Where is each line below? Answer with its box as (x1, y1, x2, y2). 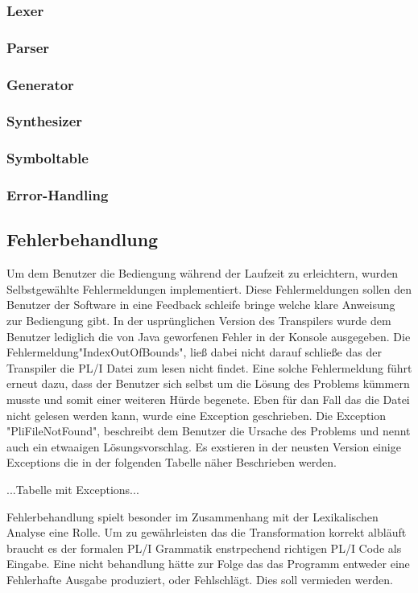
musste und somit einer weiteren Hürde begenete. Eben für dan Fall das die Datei (6, 391, 410, 408)
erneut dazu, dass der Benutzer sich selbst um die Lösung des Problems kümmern (6, 375, 410, 392)
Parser (6, 37, 50, 57)
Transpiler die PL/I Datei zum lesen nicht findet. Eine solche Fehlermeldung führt (6, 359, 412, 376)
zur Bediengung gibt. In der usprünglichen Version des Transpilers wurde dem (6, 312, 391, 329)
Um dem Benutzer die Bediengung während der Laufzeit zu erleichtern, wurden (6, 265, 399, 282)
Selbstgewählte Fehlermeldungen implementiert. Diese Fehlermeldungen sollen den (6, 280, 412, 297)
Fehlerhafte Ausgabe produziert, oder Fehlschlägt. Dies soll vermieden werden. (6, 570, 393, 587)
